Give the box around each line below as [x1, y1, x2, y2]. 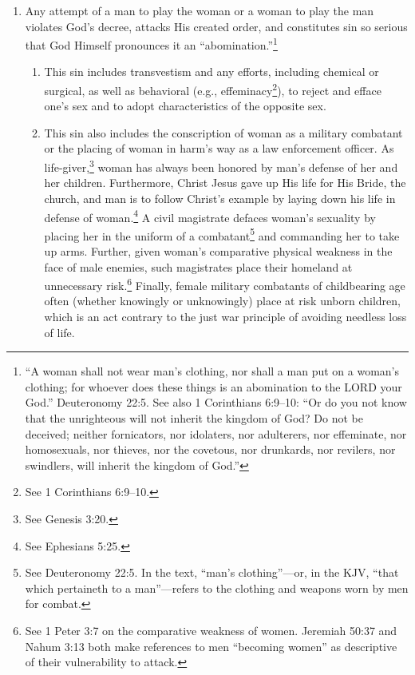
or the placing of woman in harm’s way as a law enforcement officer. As [44, 140, 394, 157]
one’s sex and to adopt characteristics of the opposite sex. [44, 97, 326, 114]
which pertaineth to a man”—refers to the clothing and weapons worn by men [25, 579, 409, 596]
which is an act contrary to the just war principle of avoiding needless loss [44, 308, 407, 325]
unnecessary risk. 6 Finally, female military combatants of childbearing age [44, 275, 405, 293]
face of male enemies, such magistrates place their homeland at [44, 258, 353, 275]
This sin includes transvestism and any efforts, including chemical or [44, 63, 379, 80]
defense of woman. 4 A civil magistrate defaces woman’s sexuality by [44, 206, 376, 225]
